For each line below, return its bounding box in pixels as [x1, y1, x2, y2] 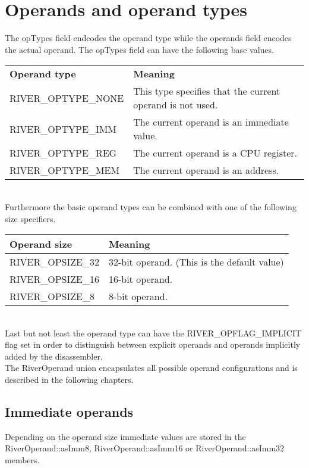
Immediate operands [5, 403, 134, 421]
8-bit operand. [108, 289, 168, 304]
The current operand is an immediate [133, 115, 289, 129]
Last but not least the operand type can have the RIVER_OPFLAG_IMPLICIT [5, 326, 302, 339]
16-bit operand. [108, 272, 173, 286]
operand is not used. [133, 98, 218, 112]
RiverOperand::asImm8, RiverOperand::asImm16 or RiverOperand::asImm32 [5, 442, 285, 454]
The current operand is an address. [133, 163, 279, 177]
